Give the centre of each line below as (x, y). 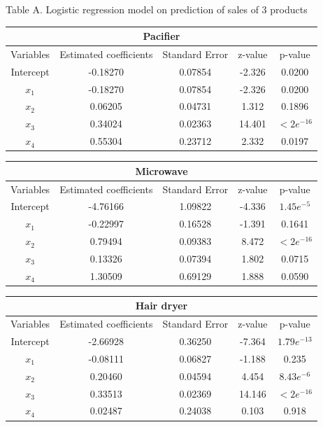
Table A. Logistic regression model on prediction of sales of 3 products (157, 9)
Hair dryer (161, 306)
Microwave (161, 170)
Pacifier (161, 36)
